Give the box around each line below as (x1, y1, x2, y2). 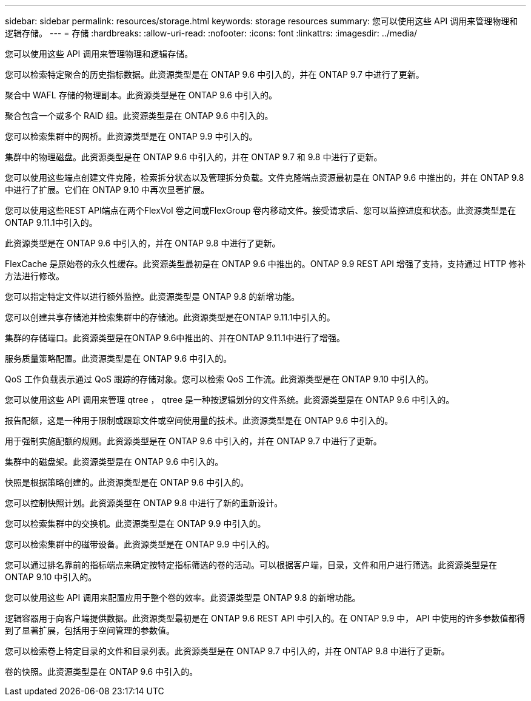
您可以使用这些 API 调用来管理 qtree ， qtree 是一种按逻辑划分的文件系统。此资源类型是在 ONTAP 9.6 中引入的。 (5, 395, 455, 405)
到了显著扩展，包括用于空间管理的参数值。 (5, 625, 175, 635)
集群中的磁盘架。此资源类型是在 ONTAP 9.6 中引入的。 (5, 456, 224, 467)
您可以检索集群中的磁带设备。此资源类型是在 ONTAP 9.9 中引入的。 (5, 539, 275, 549)
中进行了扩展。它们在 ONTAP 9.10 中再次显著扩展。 (5, 185, 210, 195)
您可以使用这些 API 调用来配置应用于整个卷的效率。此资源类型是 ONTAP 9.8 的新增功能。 (5, 592, 361, 603)
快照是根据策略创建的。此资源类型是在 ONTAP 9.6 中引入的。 (5, 477, 249, 487)
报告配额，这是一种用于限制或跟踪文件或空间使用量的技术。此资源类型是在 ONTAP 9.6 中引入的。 (5, 415, 393, 425)
